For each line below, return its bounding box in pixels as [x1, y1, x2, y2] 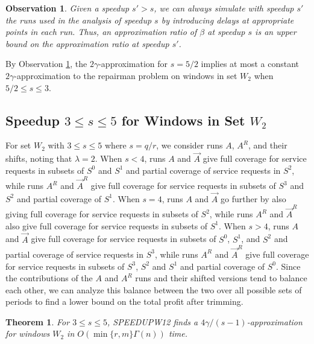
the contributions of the [5, 272, 93, 284]
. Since [276, 260, 301, 272]
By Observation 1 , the [5, 57, 87, 70]
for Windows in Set [121, 110, 245, 129]
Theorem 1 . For [5, 315, 70, 328]
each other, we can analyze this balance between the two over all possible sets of [5, 283, 302, 296]
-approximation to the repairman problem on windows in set [14, 69, 237, 81]
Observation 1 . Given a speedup [5, 2, 130, 14]
